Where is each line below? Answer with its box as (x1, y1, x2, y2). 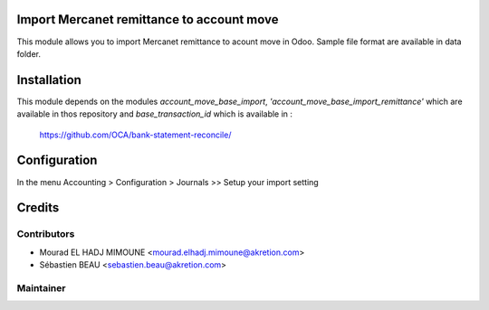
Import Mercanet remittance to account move (16, 12, 279, 27)
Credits (16, 200, 60, 216)
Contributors (16, 228, 75, 240)
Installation (16, 72, 81, 88)
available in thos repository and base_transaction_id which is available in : (16, 108, 293, 119)
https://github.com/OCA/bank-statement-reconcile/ (39, 129, 232, 140)
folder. (16, 48, 41, 59)
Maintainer (16, 281, 66, 294)
